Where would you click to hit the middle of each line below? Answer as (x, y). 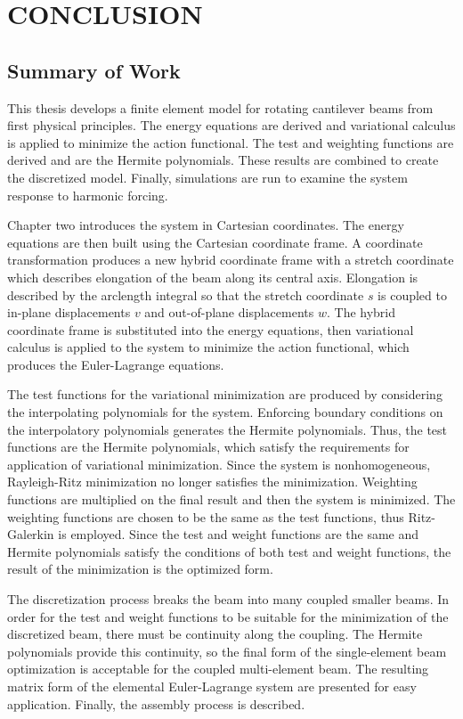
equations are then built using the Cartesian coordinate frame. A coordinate (215, 242)
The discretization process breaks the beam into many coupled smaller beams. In (228, 599)
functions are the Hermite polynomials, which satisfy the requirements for (208, 447)
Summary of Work (94, 70)
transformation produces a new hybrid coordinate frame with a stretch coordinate (231, 260)
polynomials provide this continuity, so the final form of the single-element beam (227, 651)
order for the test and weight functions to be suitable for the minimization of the (228, 616)
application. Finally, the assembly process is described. (156, 703)
